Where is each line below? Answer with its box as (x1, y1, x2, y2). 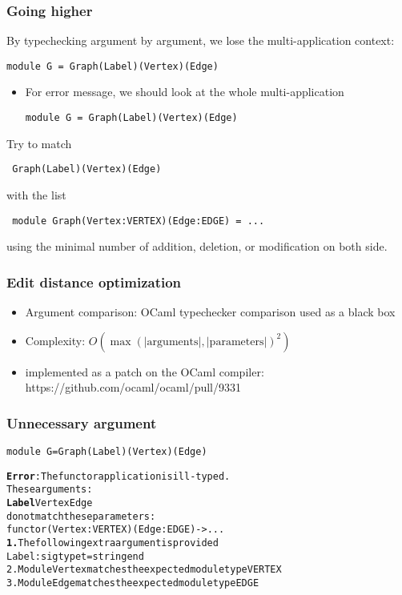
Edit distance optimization (6, 271, 182, 291)
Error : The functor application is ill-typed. (6, 470, 231, 482)
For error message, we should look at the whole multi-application (25, 83, 344, 100)
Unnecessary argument (6, 412, 157, 432)
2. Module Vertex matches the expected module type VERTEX (6, 564, 282, 576)
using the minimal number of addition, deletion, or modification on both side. (6, 238, 388, 255)
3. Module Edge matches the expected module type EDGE (6, 577, 259, 589)
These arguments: (6, 484, 93, 496)
